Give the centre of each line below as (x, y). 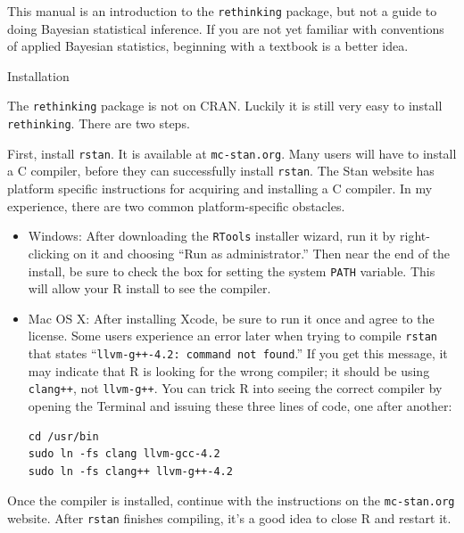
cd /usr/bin (63, 436)
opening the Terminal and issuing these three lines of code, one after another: (240, 405)
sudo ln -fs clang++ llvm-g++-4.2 (130, 471)
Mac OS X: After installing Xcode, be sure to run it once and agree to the (231, 318)
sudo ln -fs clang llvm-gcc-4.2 (124, 454)
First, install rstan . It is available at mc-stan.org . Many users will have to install (232, 153)
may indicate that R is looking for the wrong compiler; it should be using (229, 370)
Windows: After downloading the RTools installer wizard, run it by (212, 236)
